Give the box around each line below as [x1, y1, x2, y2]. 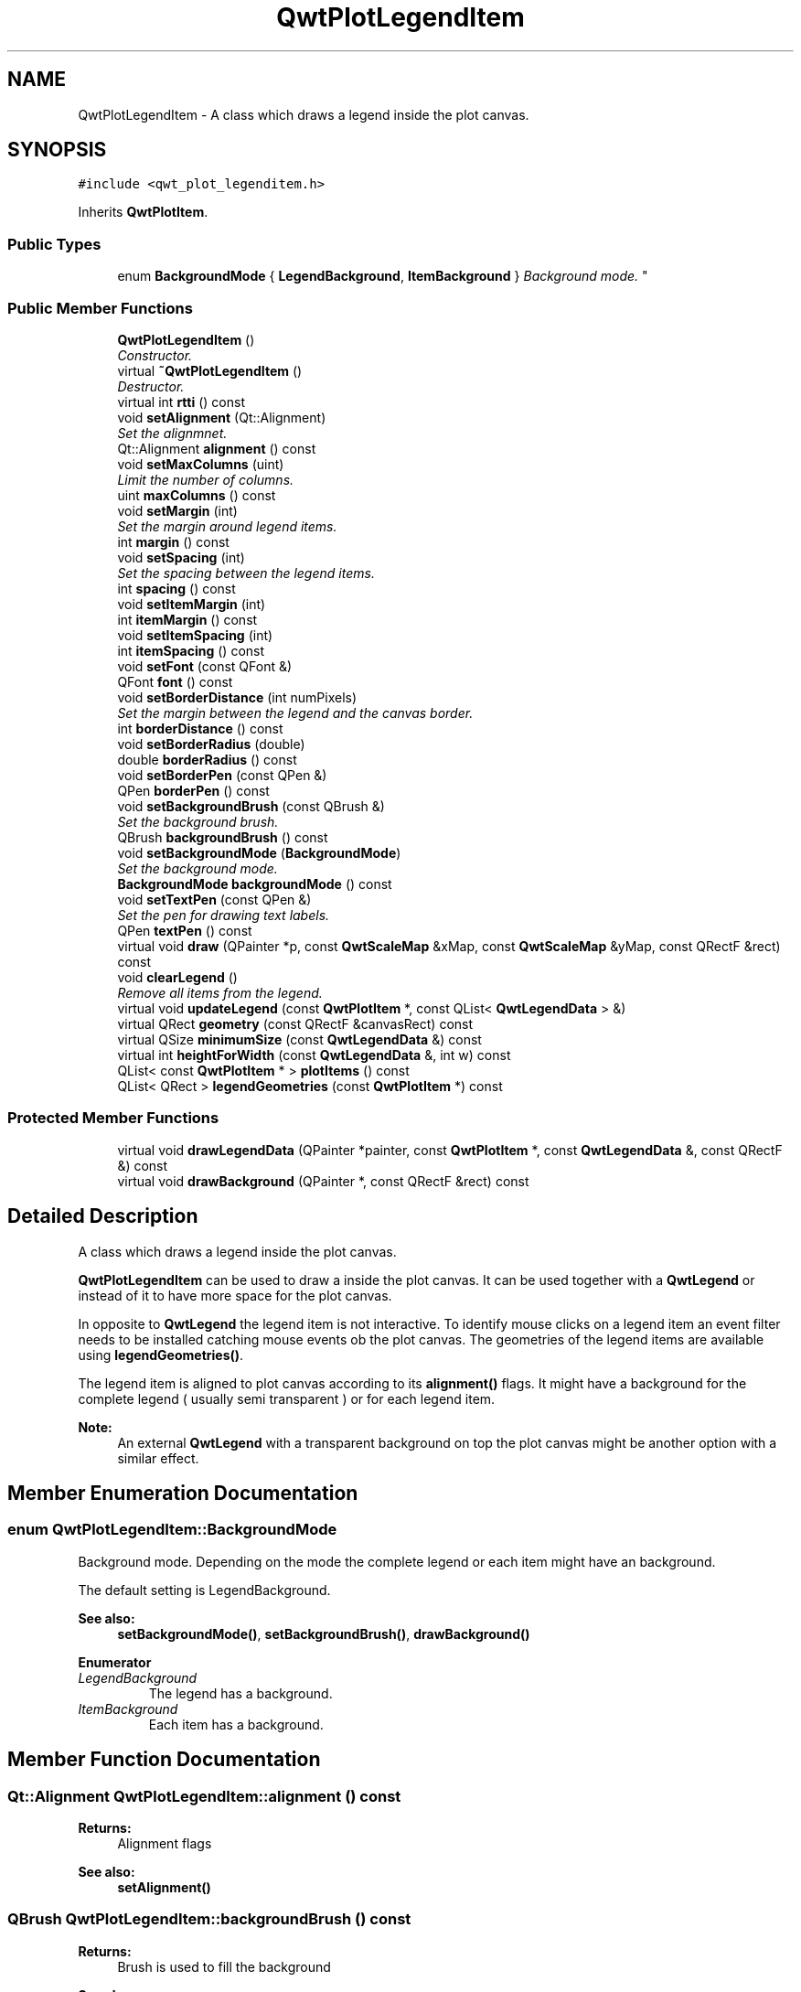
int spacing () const [117, 580, 236, 596]
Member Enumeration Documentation [7, 1481, 358, 1505]
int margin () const [117, 533, 230, 550]
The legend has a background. [148, 1685, 333, 1701]
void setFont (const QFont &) [117, 658, 293, 674]
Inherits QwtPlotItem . [78, 204, 208, 220]
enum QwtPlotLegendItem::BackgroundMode [7, 1520, 337, 1539]
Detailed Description [7, 1205, 198, 1228]
